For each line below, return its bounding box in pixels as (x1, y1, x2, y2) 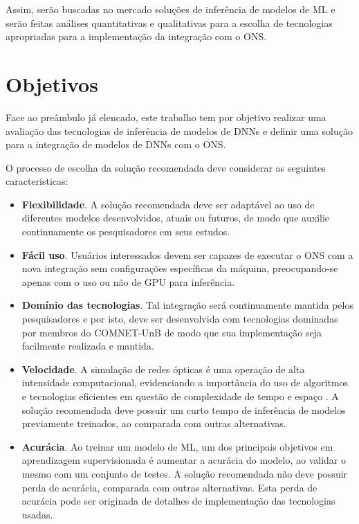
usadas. (21, 507, 53, 521)
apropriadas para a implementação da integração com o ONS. (6, 29, 267, 44)
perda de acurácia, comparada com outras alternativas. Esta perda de (21, 480, 317, 494)
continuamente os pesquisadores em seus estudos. (21, 224, 230, 239)
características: (6, 174, 68, 188)
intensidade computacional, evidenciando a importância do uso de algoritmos (21, 375, 349, 390)
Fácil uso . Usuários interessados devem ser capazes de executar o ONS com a (21, 247, 353, 262)
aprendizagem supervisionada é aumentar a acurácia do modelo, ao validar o (21, 453, 346, 467)
